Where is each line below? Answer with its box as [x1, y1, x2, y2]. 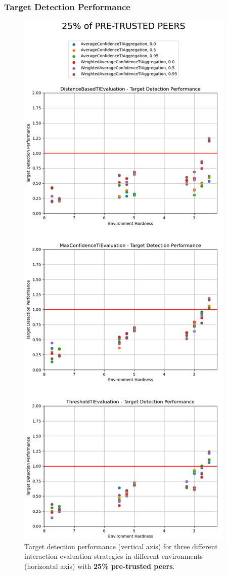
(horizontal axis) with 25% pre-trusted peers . [24, 561, 175, 571]
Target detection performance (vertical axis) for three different [24, 541, 218, 551]
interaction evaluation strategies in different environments [24, 551, 203, 561]
